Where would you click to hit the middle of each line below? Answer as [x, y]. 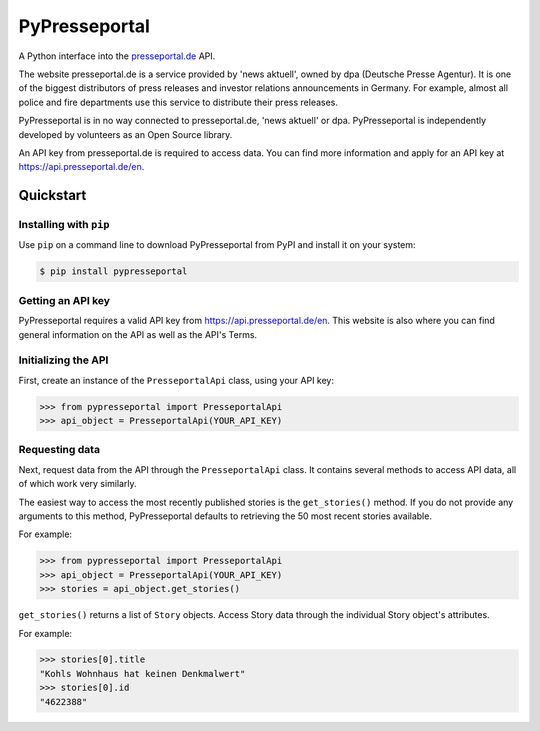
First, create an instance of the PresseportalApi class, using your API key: [176, 380]
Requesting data [59, 450]
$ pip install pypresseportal [113, 271]
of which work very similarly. [77, 484]
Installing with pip [64, 225]
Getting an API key [64, 300]
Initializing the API [63, 360]
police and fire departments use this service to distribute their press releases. [178, 102]
